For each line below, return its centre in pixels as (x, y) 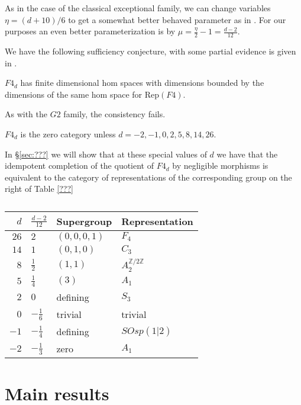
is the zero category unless (68, 134)
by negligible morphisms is (220, 165)
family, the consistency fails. (114, 114)
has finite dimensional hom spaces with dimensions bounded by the (142, 83)
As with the (26, 114)
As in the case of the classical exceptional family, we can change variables (138, 8)
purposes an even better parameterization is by (90, 31)
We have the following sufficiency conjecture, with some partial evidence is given (150, 51)
